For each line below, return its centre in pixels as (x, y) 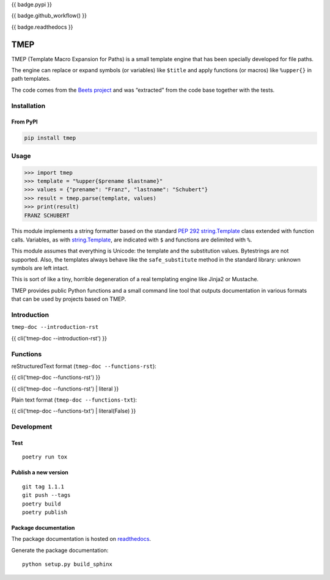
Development (32, 427)
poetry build (42, 504)
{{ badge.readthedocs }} (42, 27)
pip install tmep (50, 138)
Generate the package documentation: (60, 550)
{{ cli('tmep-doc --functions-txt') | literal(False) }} (74, 411)
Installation (28, 106)
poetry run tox (45, 457)
